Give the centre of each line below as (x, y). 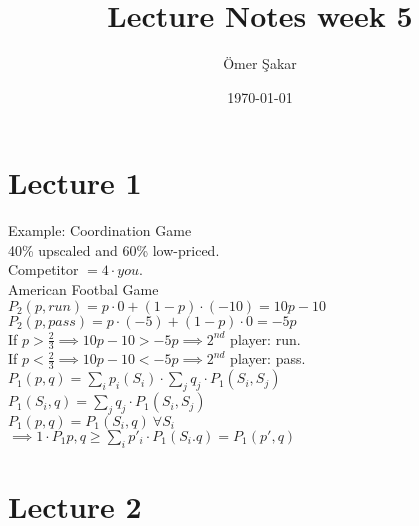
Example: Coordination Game (100, 230)
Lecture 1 (75, 182)
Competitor (43, 269)
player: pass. (268, 358)
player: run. (265, 338)
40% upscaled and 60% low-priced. (114, 249)
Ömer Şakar (260, 63)
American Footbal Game (83, 289)
